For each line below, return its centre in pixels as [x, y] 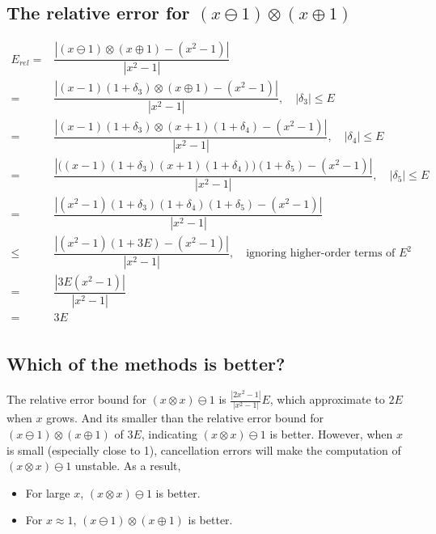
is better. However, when [331, 434]
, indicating [169, 434]
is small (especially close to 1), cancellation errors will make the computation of [204, 449]
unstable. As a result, [128, 466]
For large [48, 492]
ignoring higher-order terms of [321, 254]
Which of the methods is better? [146, 363]
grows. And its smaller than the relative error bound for [185, 418]
